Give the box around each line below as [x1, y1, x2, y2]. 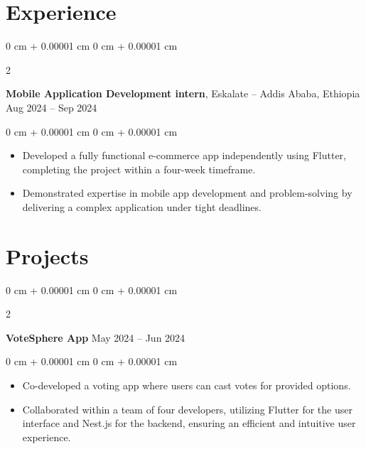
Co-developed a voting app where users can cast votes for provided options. [22, 377, 351, 392]
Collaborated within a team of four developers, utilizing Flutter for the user [22, 401, 352, 416]
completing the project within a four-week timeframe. [22, 161, 256, 176]
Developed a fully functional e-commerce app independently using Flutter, [22, 148, 346, 163]
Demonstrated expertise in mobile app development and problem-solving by [22, 185, 352, 200]
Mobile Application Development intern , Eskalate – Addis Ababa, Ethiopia [6, 86, 360, 101]
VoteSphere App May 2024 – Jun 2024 [6, 330, 185, 345]
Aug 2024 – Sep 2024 [6, 99, 97, 114]
